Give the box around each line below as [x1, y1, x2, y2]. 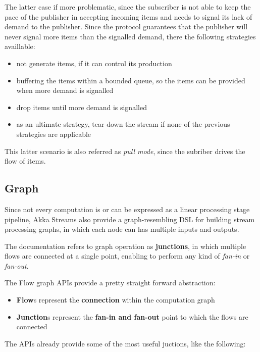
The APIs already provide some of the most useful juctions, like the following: [5, 338, 246, 348]
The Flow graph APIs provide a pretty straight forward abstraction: [5, 277, 216, 288]
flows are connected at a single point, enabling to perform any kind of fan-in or [5, 250, 250, 261]
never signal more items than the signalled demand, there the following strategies [5, 31, 256, 41]
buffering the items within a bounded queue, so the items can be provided [16, 75, 245, 85]
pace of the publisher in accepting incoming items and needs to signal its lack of [5, 11, 252, 22]
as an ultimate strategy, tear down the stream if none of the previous [16, 119, 230, 129]
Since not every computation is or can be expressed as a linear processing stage [5, 204, 250, 214]
